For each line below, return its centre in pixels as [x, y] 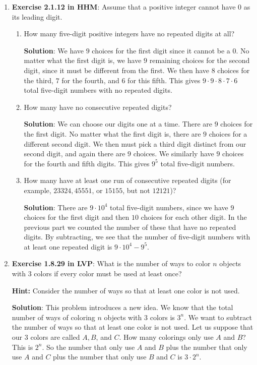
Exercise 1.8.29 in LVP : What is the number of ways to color [111, 263]
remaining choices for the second [200, 60]
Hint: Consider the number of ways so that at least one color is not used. [126, 290]
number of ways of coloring [53, 317]
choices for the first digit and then [77, 217]
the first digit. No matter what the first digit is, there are [112, 133]
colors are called [55, 337]
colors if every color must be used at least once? [108, 273]
